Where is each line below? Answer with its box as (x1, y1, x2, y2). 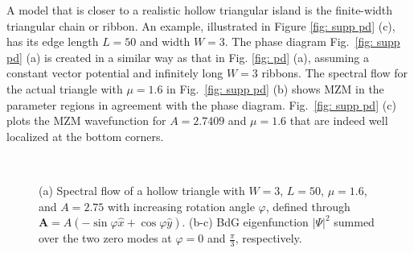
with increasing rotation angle (107, 197, 255, 214)
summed (334, 214, 375, 230)
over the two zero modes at (39, 230, 172, 247)
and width (140, 33, 191, 50)
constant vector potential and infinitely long (6, 64, 223, 81)
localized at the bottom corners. (6, 127, 164, 144)
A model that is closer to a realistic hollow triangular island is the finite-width (6, 2, 393, 18)
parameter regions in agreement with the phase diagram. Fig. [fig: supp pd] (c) (6, 96, 396, 113)
